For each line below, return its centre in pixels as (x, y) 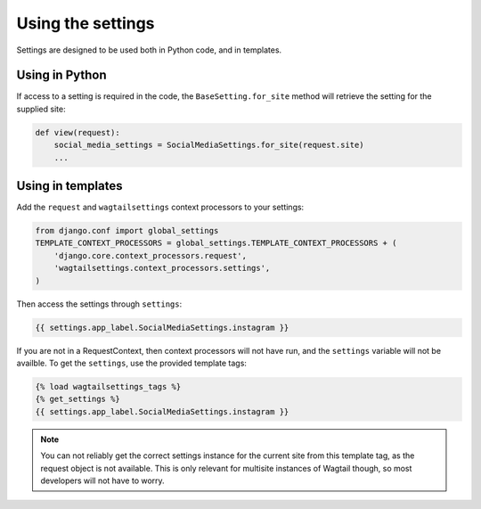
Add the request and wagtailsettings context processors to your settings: (160, 207)
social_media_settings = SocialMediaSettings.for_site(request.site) (209, 145)
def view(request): (77, 132)
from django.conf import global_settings (127, 231)
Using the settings (86, 23)
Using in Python (61, 75)
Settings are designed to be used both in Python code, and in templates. (149, 50)
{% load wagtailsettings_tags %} (108, 386)
